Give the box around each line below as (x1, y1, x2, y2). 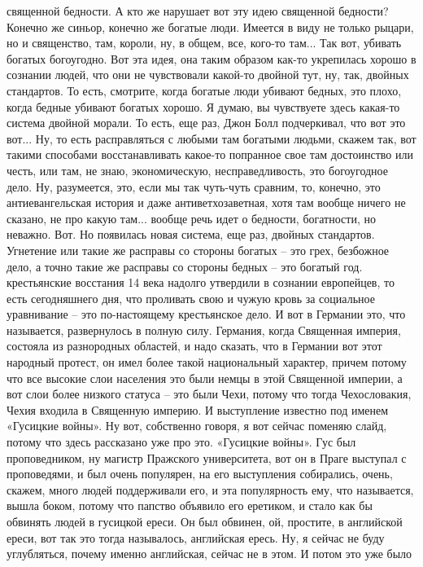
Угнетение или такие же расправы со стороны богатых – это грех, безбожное (7, 241, 390, 258)
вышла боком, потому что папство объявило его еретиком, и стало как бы (7, 497, 373, 514)
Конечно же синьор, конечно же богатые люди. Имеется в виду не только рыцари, (7, 18, 414, 35)
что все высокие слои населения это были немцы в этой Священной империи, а (7, 369, 403, 386)
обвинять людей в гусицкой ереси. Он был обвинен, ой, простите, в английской (7, 513, 403, 530)
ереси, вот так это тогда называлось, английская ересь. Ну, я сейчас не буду (7, 529, 385, 546)
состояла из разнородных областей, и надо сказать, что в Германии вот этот (7, 337, 382, 354)
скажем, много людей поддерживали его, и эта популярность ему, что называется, (7, 481, 414, 498)
